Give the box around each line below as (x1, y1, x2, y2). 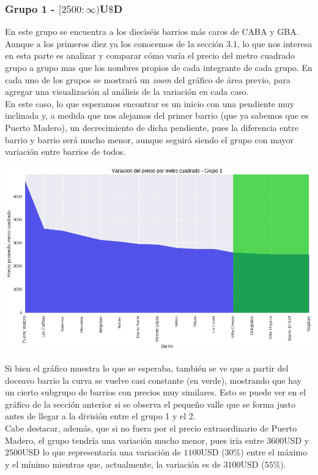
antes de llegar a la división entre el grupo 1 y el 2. (5, 410, 196, 422)
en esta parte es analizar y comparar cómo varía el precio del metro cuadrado (5, 49, 295, 62)
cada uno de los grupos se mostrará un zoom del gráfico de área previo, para (5, 73, 290, 86)
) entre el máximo (240, 446, 308, 458)
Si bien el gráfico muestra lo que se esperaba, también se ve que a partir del (5, 362, 289, 375)
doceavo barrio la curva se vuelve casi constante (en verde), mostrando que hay (5, 373, 302, 386)
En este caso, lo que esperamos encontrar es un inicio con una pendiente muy (5, 97, 295, 110)
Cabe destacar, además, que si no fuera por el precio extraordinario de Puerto (5, 422, 297, 435)
